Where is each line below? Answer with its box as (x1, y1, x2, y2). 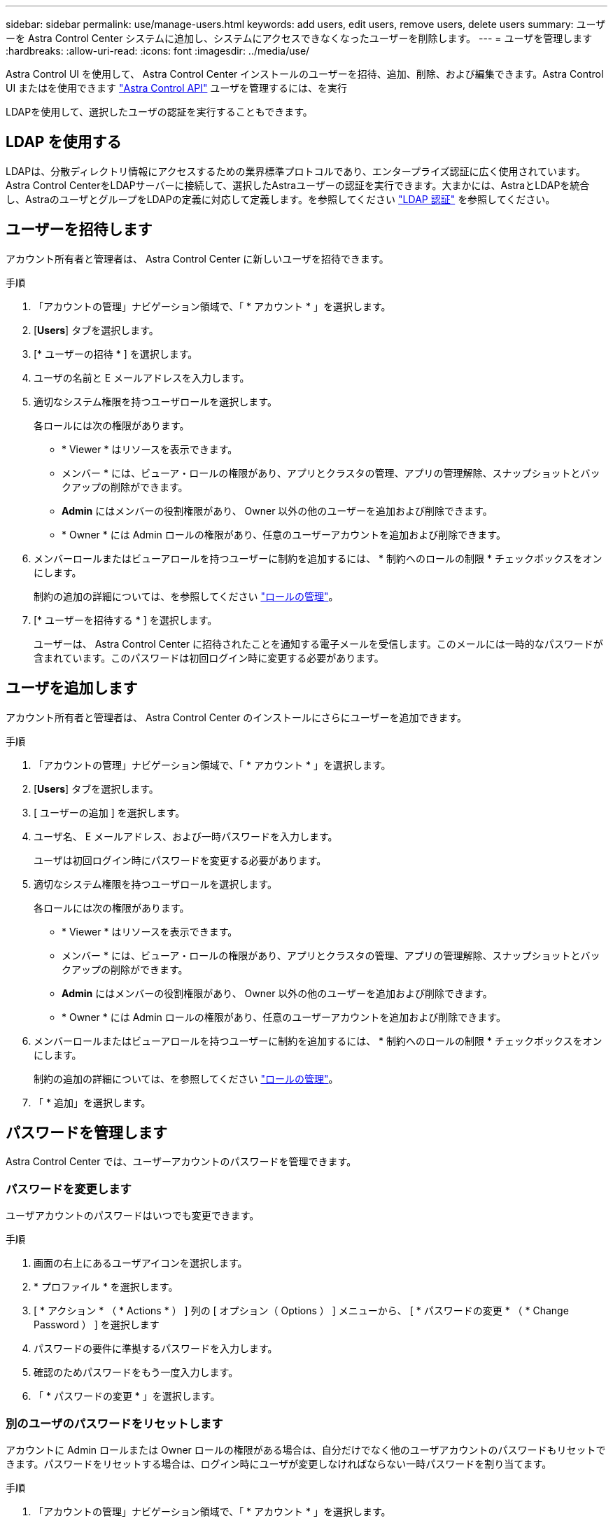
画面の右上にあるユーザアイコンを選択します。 (34, 1257, 248, 1270)
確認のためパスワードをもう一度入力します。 (34, 1366, 239, 1379)
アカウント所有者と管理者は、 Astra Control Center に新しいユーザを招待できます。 (6, 252, 389, 265)
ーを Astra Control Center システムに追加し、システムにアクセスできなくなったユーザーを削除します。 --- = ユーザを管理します (6, 32, 593, 44)
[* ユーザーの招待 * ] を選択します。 (34, 347, 198, 360)
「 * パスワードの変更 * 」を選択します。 (34, 1390, 220, 1403)
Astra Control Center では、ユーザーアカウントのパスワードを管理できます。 (6, 1155, 357, 1168)
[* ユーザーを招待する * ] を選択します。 (34, 613, 218, 626)
